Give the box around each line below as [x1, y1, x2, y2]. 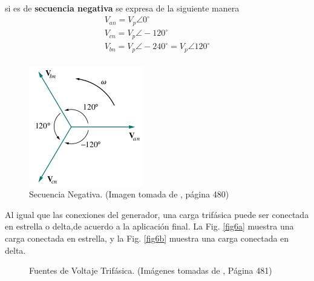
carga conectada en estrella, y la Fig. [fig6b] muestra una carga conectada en [5, 231, 289, 244]
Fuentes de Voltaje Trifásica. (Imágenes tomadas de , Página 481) [29, 264, 272, 277]
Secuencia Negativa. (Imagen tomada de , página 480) [29, 188, 229, 200]
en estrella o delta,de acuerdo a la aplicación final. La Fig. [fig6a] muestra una [5, 220, 294, 233]
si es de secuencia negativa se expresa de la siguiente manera [5, 2, 240, 14]
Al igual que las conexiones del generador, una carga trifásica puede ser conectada [5, 208, 309, 220]
